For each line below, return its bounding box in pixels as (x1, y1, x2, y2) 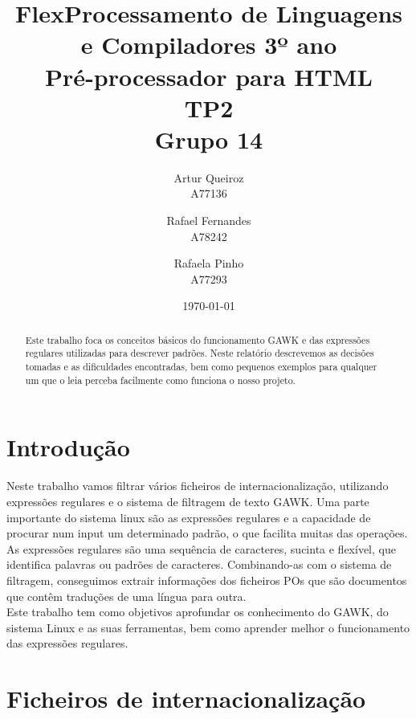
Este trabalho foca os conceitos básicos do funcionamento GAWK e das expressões (25, 333, 370, 346)
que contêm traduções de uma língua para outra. (6, 587, 247, 604)
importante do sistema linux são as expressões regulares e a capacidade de (6, 509, 371, 525)
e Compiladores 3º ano (80, 28, 337, 61)
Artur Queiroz (173, 169, 244, 186)
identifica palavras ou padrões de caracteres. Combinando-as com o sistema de (6, 556, 392, 573)
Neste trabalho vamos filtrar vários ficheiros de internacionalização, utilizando (6, 477, 389, 494)
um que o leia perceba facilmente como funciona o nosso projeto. (25, 373, 296, 386)
